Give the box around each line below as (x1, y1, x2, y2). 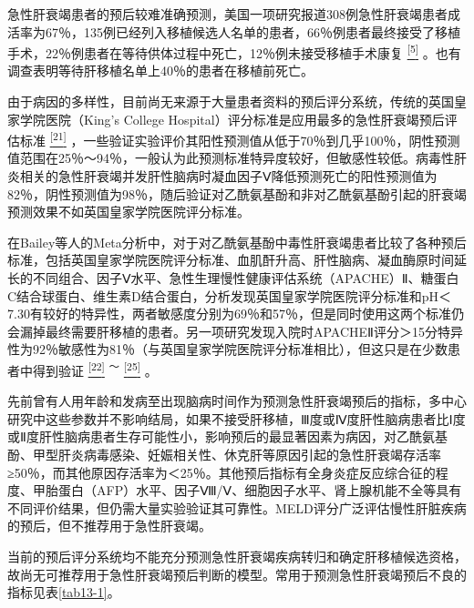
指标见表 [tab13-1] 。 (7, 583, 120, 602)
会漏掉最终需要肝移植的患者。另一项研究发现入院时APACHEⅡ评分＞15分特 (7, 321, 451, 340)
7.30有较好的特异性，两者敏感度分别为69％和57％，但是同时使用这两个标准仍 (7, 304, 464, 323)
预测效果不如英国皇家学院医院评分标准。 (7, 202, 250, 221)
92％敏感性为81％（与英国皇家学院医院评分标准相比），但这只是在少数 (32, 339, 448, 359)
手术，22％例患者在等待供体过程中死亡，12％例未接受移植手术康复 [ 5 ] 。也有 (7, 41, 461, 62)
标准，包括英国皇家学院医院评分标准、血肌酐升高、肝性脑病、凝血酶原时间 (7, 250, 454, 269)
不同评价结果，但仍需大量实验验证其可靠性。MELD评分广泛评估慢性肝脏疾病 (7, 498, 467, 517)
